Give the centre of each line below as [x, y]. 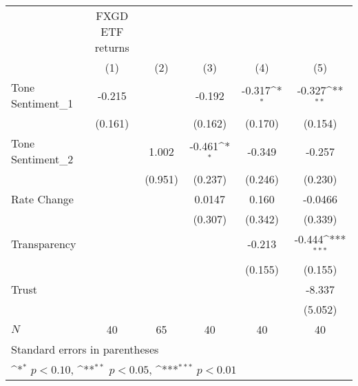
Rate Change [42, 199]
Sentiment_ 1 [42, 103]
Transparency [44, 244]
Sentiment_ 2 [42, 159]
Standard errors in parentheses [85, 349]
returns [112, 47]
